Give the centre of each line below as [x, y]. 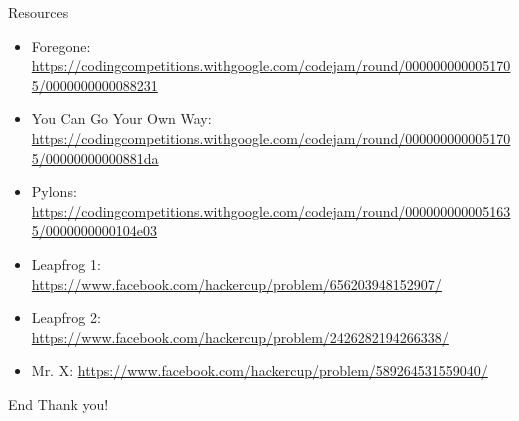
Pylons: [54, 191]
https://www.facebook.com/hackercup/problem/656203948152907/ [236, 283]
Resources [38, 12]
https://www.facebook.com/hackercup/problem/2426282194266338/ [240, 336]
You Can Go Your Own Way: [121, 118]
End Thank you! [58, 403]
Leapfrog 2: [66, 317]
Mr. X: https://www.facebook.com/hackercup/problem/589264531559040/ [259, 370]
